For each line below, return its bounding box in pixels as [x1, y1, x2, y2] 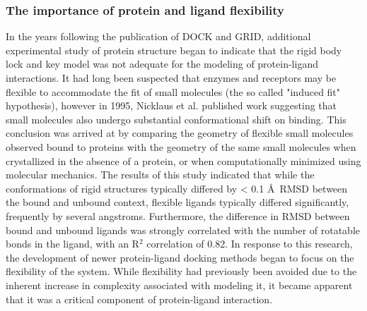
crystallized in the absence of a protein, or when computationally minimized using [6, 153, 361, 168]
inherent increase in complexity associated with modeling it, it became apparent [6, 277, 353, 292]
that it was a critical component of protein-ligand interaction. [6, 291, 273, 306]
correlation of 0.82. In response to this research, [146, 236, 353, 251]
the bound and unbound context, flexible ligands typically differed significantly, [6, 195, 349, 209]
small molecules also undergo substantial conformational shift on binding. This [6, 111, 346, 126]
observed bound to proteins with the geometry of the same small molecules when [6, 139, 356, 154]
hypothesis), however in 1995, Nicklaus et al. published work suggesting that [6, 98, 337, 113]
